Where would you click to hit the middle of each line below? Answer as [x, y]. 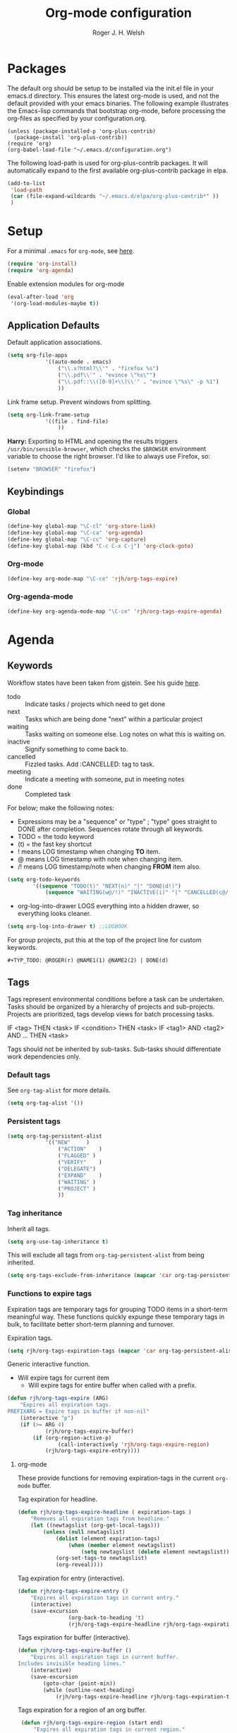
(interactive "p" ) [47, 1418]
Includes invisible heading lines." [71, 1664]
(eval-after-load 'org [41, 297]
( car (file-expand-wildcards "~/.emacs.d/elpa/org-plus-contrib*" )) [115, 196]
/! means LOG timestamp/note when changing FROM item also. [109, 866]
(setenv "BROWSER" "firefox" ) [52, 469]
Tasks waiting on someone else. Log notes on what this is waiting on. [126, 734]
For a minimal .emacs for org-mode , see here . [71, 251]
